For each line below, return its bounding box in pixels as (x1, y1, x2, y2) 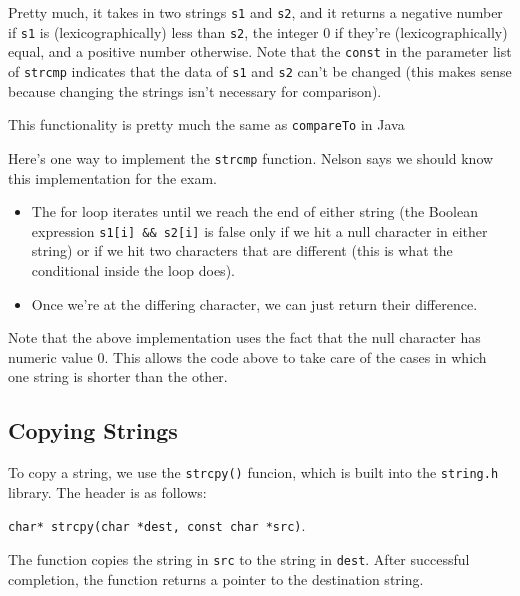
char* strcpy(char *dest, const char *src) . (8, 515, 306, 536)
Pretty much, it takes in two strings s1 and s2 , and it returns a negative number (8, 2, 503, 22)
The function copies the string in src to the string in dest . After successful (8, 549, 470, 570)
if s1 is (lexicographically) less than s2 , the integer (8, 21, 319, 42)
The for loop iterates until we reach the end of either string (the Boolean (31, 201, 478, 222)
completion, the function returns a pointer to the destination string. (8, 568, 424, 589)
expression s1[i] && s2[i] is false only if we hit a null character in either (31, 220, 488, 241)
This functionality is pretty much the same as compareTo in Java (8, 114, 405, 135)
